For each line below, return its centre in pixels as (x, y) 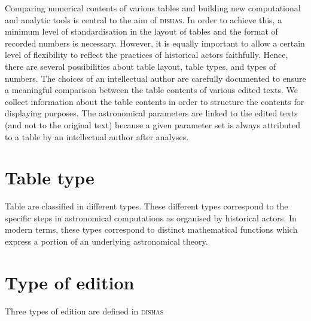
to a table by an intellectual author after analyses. (97, 136)
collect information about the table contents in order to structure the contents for (155, 101)
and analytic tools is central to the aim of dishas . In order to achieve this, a (144, 19)
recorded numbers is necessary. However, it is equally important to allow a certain (155, 43)
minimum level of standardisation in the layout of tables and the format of (141, 31)
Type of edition (70, 282)
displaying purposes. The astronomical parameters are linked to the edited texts (151, 113)
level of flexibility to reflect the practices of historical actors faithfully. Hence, (147, 55)
